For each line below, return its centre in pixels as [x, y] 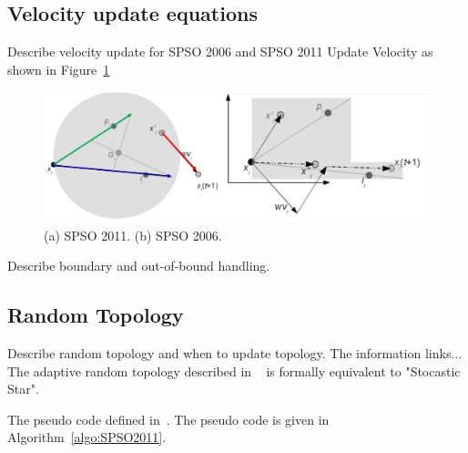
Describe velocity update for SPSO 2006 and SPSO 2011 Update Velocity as [220, 51]
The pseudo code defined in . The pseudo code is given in [168, 419]
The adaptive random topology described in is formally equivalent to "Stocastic [234, 371]
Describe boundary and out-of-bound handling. [139, 266]
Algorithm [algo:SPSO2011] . [87, 437]
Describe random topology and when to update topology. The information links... [235, 353]
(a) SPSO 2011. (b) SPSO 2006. [133, 235]
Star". [23, 389]
